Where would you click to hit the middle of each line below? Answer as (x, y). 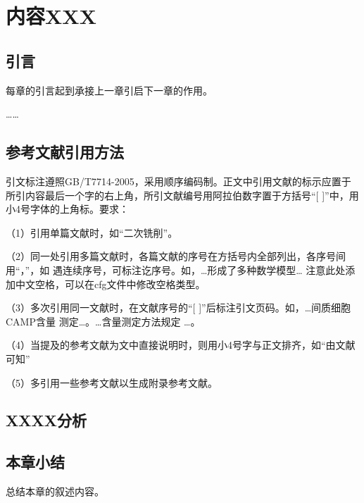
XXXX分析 (46, 420)
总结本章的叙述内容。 (55, 491)
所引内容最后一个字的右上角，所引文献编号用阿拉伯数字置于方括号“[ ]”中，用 (182, 195)
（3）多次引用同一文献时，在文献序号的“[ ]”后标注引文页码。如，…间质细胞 (178, 308)
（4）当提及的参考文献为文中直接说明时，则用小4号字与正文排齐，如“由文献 (181, 345)
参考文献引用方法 (65, 152)
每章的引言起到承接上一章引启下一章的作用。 (109, 90)
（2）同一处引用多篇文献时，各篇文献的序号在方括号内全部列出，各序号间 (176, 256)
